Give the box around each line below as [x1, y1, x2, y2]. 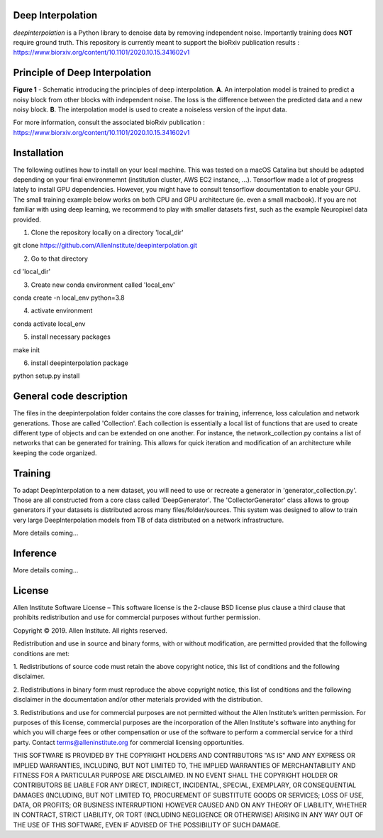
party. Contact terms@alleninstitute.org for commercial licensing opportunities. [13, 738, 245, 746]
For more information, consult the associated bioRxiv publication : [13, 118, 205, 127]
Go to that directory [30, 254, 89, 263]
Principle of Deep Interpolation [13, 67, 152, 79]
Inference [13, 548, 57, 560]
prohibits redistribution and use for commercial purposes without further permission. [13, 613, 261, 621]
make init [13, 345, 40, 354]
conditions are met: [13, 649, 70, 658]
